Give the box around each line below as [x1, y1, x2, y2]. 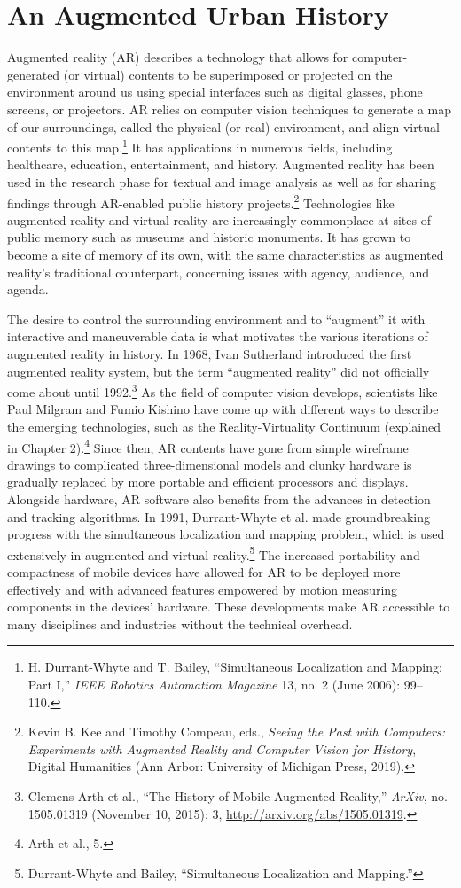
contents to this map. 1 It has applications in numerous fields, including [7, 136, 393, 156]
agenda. [7, 280, 49, 299]
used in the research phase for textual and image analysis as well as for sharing [7, 172, 436, 191]
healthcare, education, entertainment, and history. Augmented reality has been [7, 155, 434, 174]
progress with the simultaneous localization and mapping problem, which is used [7, 525, 445, 543]
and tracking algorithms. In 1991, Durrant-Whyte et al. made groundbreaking [7, 507, 430, 526]
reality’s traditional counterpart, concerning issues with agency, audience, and [7, 262, 430, 281]
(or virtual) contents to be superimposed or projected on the [63, 65, 393, 83]
